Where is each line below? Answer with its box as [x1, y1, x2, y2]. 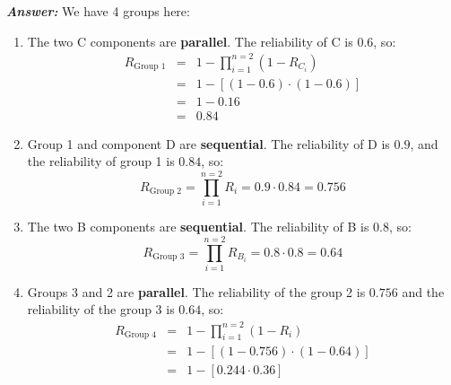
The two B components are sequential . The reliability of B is [27, 217, 369, 236]
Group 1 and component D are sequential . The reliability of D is [27, 134, 390, 153]
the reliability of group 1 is [27, 152, 175, 171]
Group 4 [124, 330, 157, 339]
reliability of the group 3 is [27, 300, 175, 319]
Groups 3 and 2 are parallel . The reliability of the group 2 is [27, 282, 366, 301]
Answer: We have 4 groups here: [6, 2, 190, 20]
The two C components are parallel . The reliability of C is [27, 31, 353, 50]
